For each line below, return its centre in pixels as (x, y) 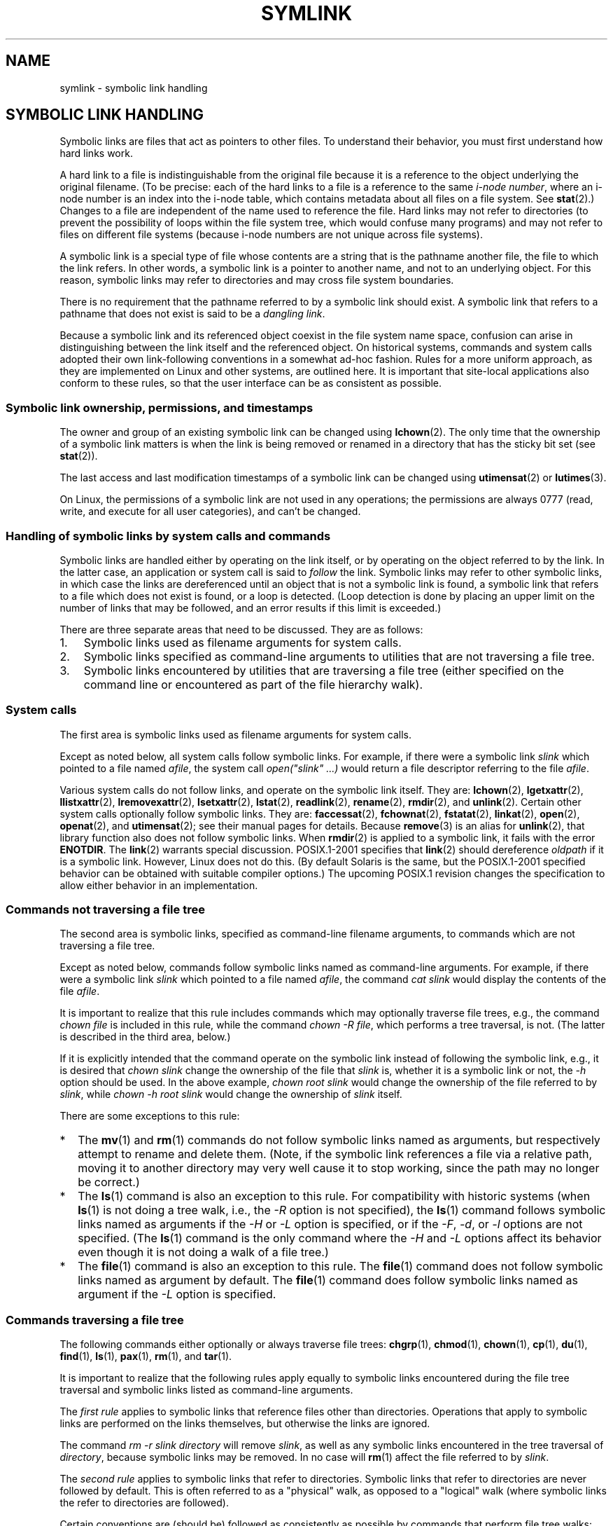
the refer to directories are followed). (144, 1503)
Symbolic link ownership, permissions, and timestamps (160, 407)
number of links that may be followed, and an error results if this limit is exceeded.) (251, 607)
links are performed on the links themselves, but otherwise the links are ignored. (245, 1424)
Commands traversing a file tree (95, 1320)
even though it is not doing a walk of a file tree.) (203, 1252)
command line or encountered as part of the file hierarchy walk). (253, 684)
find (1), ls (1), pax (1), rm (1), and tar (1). (146, 1356)
